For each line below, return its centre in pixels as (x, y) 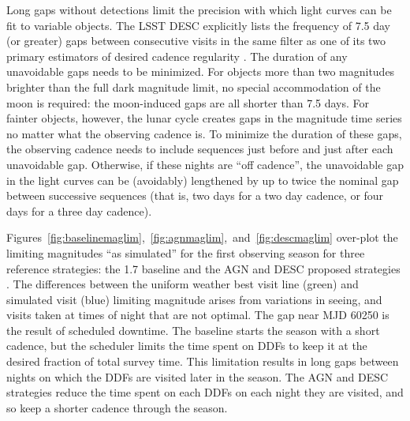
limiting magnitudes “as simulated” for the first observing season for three (186, 252)
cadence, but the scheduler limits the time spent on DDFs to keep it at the (187, 346)
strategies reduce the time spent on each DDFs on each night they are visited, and (205, 392)
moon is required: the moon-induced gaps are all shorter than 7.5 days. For (188, 102)
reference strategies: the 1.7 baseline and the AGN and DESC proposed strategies (203, 268)
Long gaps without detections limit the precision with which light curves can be (199, 9)
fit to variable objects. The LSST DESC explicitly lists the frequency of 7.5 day (199, 25)
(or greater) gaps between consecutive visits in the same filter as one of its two (196, 41)
